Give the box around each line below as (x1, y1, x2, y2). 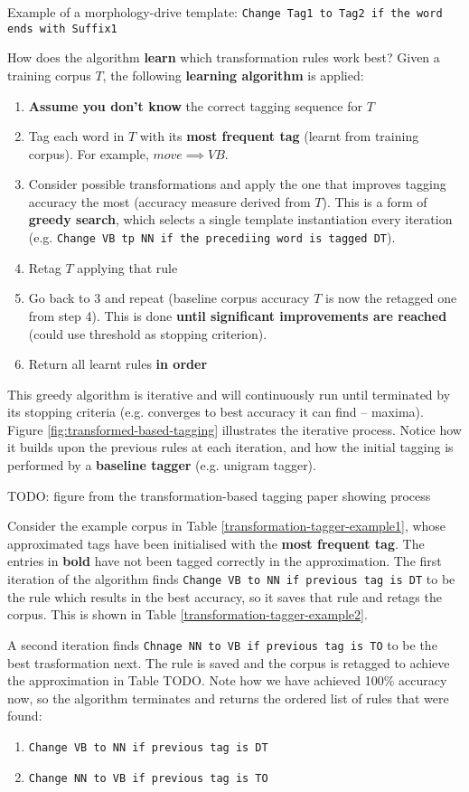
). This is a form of (322, 192, 427, 211)
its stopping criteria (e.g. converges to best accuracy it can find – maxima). (7, 402, 424, 421)
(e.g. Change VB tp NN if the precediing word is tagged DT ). (28, 228, 396, 247)
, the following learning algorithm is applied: (102, 65, 364, 84)
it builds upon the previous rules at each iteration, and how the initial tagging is (7, 438, 454, 457)
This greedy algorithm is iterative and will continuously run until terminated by (7, 384, 451, 403)
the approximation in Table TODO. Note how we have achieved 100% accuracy (7, 671, 447, 690)
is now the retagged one (325, 288, 457, 307)
